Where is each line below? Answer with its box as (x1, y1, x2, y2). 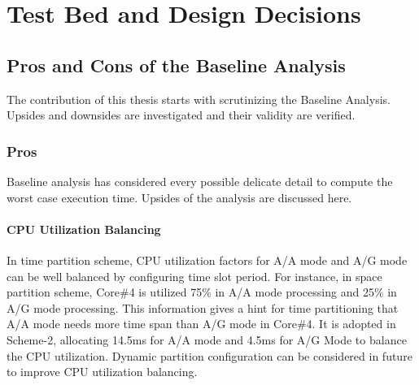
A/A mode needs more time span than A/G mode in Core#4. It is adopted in (7, 315, 396, 332)
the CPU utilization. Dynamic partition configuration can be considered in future (7, 347, 412, 364)
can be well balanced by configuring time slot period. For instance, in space (7, 267, 382, 284)
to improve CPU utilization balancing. (7, 363, 198, 380)
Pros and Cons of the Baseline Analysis (7, 52, 346, 77)
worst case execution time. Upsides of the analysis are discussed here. (7, 188, 352, 205)
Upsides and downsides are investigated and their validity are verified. (7, 106, 356, 123)
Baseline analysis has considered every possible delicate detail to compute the (7, 172, 393, 189)
